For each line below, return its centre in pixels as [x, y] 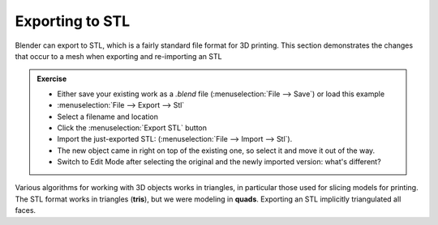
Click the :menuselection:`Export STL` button [132, 127]
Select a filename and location [107, 117]
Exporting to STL [73, 21]
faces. [26, 210]
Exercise [52, 79]
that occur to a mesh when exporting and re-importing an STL [118, 56]
